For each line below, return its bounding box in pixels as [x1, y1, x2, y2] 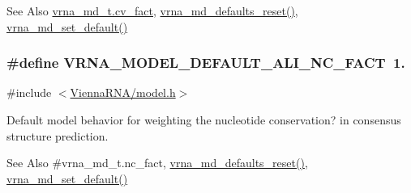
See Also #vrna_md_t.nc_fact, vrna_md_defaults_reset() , [6, 154, 308, 171]
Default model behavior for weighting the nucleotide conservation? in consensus [6, 111, 401, 128]
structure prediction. [6, 127, 109, 144]
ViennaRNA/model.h [70, 84, 176, 101]
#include [6, 84, 52, 101]
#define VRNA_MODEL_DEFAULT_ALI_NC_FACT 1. [6, 52, 405, 73]
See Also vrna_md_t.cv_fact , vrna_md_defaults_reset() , [6, 2, 298, 19]
